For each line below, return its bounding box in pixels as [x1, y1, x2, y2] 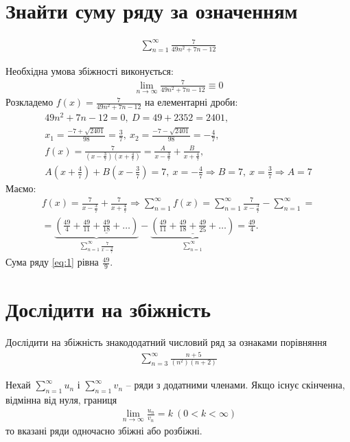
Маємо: [5, 181, 36, 195]
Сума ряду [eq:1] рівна [5, 255, 99, 269]
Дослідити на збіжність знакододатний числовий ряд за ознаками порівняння [5, 335, 327, 349]
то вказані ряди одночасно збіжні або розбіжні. [5, 423, 202, 437]
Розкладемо [5, 95, 54, 109]
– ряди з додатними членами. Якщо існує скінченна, [126, 377, 345, 392]
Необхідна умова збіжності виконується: [5, 63, 174, 78]
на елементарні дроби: [144, 95, 238, 109]
